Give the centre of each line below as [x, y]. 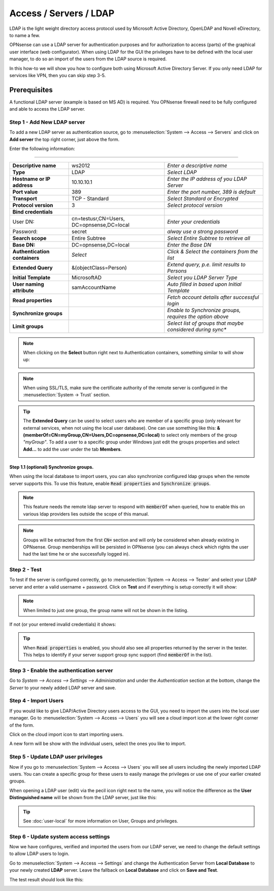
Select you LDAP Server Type [202, 278]
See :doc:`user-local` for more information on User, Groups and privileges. [101, 821]
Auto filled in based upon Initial [204, 284]
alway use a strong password [203, 231]
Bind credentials [32, 212]
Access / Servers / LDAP [62, 13]
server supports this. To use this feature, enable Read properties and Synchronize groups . [110, 483]
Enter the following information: [42, 149]
